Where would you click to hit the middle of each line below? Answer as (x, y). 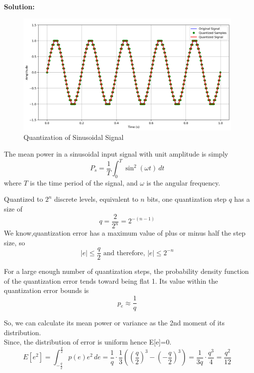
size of (13, 209)
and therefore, (124, 253)
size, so (14, 242)
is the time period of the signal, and (84, 182)
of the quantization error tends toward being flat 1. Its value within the (111, 280)
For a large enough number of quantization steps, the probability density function (127, 271)
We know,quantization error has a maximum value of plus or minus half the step (125, 233)
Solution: (19, 6)
